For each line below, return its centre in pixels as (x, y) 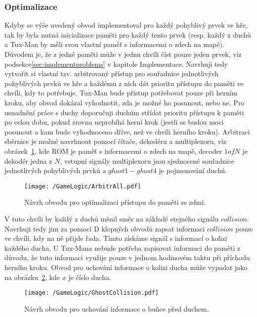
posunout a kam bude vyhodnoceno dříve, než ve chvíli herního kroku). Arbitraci (127, 131)
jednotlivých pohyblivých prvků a (55, 170)
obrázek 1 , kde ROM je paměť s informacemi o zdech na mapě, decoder (113, 151)
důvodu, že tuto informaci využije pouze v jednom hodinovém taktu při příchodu (127, 257)
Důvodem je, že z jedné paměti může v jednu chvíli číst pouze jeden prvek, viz (123, 54)
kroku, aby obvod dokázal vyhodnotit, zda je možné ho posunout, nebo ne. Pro (125, 102)
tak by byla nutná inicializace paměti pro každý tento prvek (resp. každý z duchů (128, 34)
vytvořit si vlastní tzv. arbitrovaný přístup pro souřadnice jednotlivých (112, 73)
